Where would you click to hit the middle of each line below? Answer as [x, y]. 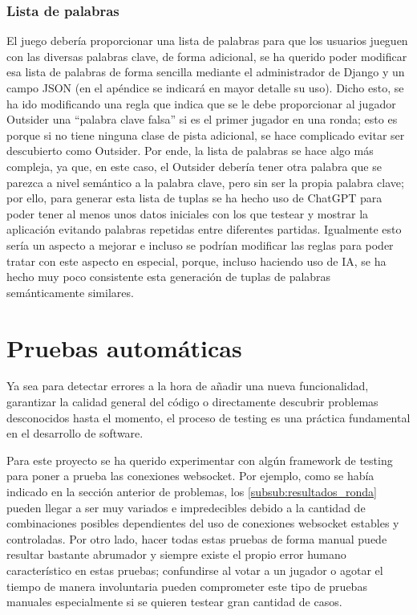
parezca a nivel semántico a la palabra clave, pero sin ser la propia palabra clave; [205, 182]
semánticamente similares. [70, 292]
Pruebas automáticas [124, 347]
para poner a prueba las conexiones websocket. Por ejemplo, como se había [190, 476]
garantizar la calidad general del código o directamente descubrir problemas [192, 402]
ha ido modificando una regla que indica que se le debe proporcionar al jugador [201, 103]
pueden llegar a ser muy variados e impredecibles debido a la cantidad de [186, 507]
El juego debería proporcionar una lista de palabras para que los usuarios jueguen [207, 41]
